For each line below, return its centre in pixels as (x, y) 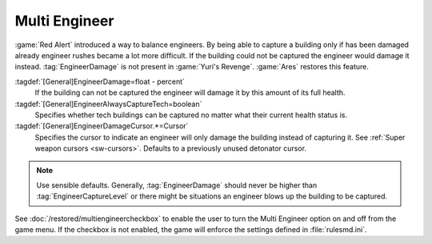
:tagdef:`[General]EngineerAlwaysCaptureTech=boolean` (108, 104)
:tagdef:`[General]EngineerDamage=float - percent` (100, 81)
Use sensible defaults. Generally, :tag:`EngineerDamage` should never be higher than (177, 185)
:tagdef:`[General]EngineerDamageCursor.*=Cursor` (102, 126)
